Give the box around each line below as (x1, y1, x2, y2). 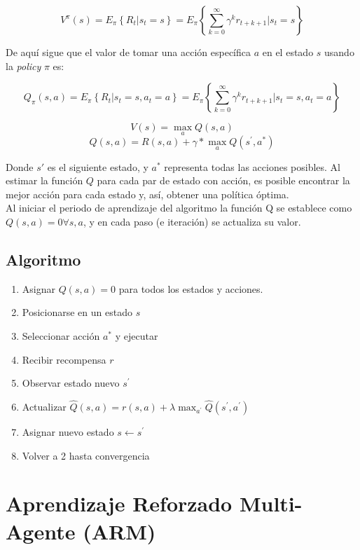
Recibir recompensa (22, 352, 106, 366)
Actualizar (22, 399, 67, 413)
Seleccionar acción (22, 328, 100, 343)
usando (324, 45, 354, 59)
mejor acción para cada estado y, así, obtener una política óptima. (6, 186, 289, 201)
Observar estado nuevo (22, 376, 120, 390)
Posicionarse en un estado (22, 305, 132, 319)
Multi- (239, 489, 303, 518)
